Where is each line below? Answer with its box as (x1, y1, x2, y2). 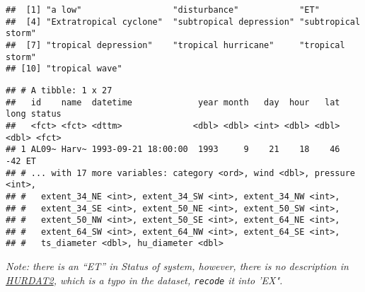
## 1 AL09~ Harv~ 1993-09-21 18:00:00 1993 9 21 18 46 (6, 144, 340, 155)
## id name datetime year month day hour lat (6, 97, 340, 107)
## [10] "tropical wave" (6, 64, 122, 74)
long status (6, 109, 62, 119)
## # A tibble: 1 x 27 (6, 85, 112, 95)
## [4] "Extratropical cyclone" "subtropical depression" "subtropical (6, 16, 361, 27)
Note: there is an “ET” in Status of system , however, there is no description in (6, 259, 349, 274)
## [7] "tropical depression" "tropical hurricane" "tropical (6, 40, 345, 50)
